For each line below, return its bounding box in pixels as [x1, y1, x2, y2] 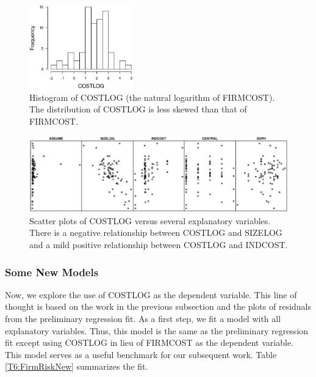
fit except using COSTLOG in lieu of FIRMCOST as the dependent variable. [5, 336, 294, 349]
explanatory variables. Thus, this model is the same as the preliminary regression [5, 324, 309, 337]
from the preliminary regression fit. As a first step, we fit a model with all [5, 312, 281, 325]
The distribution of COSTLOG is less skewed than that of [29, 103, 247, 115]
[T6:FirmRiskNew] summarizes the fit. [5, 360, 148, 373]
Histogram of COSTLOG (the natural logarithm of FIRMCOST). [29, 90, 275, 103]
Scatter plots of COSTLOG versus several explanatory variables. [29, 214, 271, 227]
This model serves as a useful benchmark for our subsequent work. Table [5, 348, 277, 361]
